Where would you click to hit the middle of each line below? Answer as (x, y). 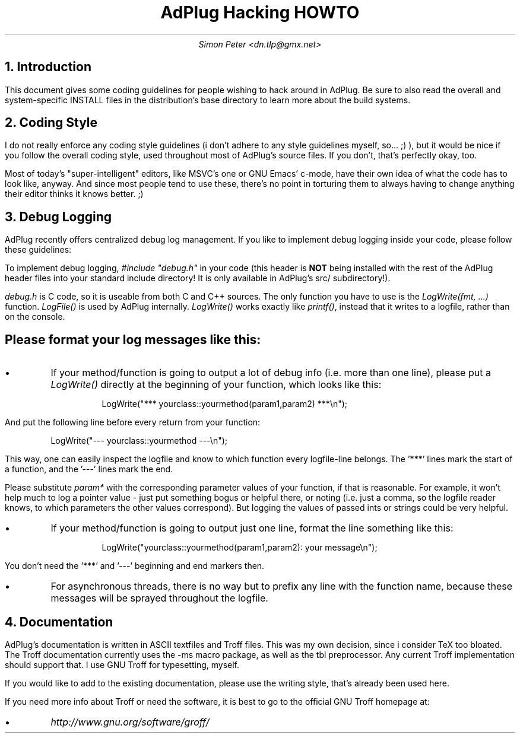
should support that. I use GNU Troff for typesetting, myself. (122, 664)
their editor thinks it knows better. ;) (74, 194)
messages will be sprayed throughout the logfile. (159, 598)
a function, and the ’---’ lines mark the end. (89, 469)
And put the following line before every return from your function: (133, 422)
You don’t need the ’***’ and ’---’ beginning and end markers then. (135, 566)
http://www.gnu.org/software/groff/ (130, 722)
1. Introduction (48, 67)
